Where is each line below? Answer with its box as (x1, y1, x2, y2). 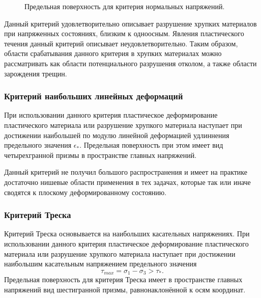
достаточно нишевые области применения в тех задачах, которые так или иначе (4, 176, 251, 187)
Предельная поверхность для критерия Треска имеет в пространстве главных (4, 274, 243, 285)
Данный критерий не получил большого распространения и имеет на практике (4, 167, 248, 177)
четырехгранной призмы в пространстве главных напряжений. (4, 149, 197, 160)
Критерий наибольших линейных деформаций (4, 90, 183, 102)
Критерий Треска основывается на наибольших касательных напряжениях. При (4, 228, 250, 239)
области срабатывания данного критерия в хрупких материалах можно (4, 48, 222, 59)
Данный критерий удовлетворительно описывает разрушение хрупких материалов (4, 18, 257, 29)
